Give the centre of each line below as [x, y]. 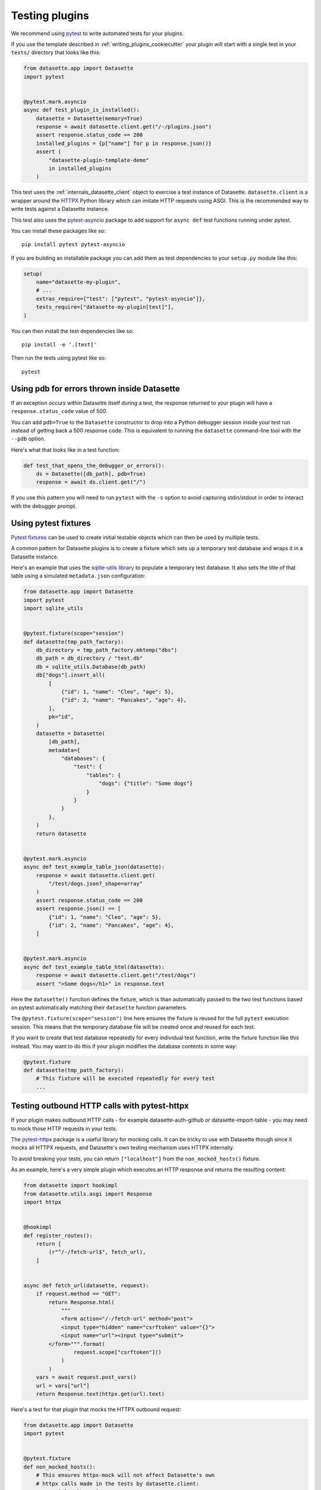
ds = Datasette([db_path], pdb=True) [91, 474]
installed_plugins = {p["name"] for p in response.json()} [124, 143]
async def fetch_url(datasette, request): [86, 1285]
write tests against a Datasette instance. [60, 209]
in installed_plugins [80, 168]
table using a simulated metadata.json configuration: [78, 576]
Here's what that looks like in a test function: [65, 449]
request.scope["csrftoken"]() [117, 1352]
